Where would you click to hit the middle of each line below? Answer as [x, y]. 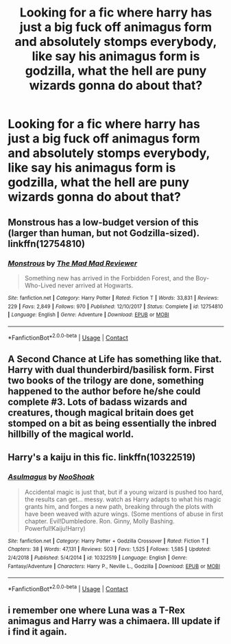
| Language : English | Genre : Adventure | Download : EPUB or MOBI [89, 315]
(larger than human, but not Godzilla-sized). [104, 233]
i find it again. [37, 632]
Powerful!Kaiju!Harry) [55, 528]
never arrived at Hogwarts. [96, 285]
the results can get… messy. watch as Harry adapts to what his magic [123, 499]
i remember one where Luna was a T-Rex [97, 611]
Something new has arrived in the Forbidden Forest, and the [109, 278]
